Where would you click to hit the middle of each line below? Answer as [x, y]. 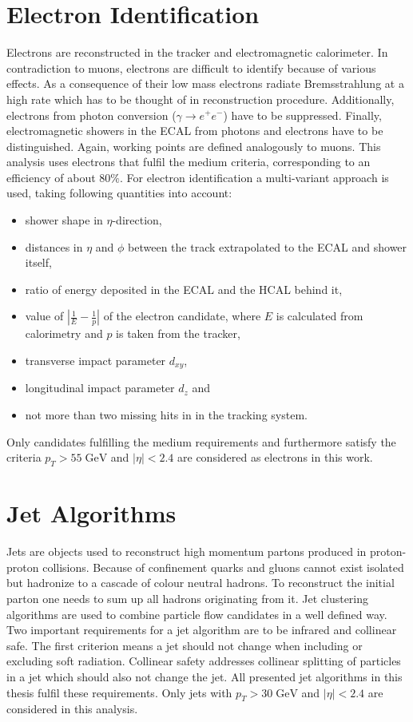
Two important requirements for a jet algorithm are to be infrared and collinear [202, 630]
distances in [54, 246]
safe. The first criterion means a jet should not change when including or [185, 645]
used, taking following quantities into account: [119, 193]
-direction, [137, 220]
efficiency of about [51, 177]
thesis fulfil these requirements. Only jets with [119, 692]
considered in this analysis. [72, 709]
